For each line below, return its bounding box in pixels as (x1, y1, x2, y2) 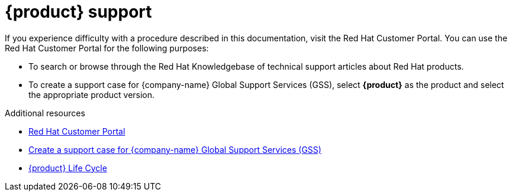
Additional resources (5, 107, 85, 118)
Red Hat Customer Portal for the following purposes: (5, 43, 209, 53)
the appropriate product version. (28, 89, 155, 100)
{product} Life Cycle (28, 162, 107, 173)
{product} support (5, 2, 152, 22)
